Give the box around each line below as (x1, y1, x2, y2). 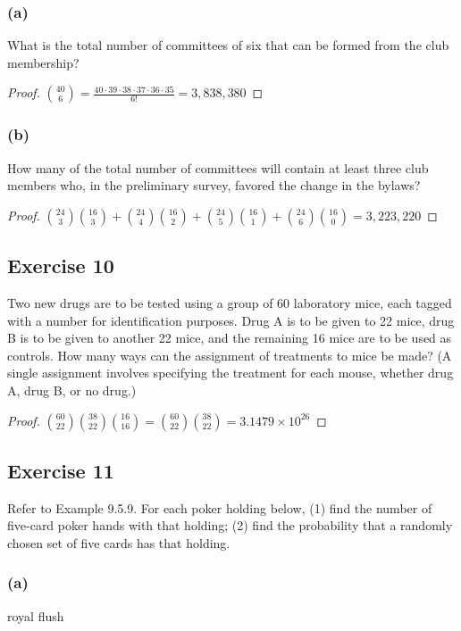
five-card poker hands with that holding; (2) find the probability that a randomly (7, 516, 453, 535)
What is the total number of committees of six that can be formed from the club (7, 36, 449, 54)
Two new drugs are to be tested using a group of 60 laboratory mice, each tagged (7, 294, 452, 312)
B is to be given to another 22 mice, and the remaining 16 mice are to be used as (7, 328, 452, 347)
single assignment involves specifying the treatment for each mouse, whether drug (7, 363, 454, 382)
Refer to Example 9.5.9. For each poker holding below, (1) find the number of (7, 498, 432, 517)
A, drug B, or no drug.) (7, 380, 137, 399)
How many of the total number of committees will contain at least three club (7, 158, 429, 177)
